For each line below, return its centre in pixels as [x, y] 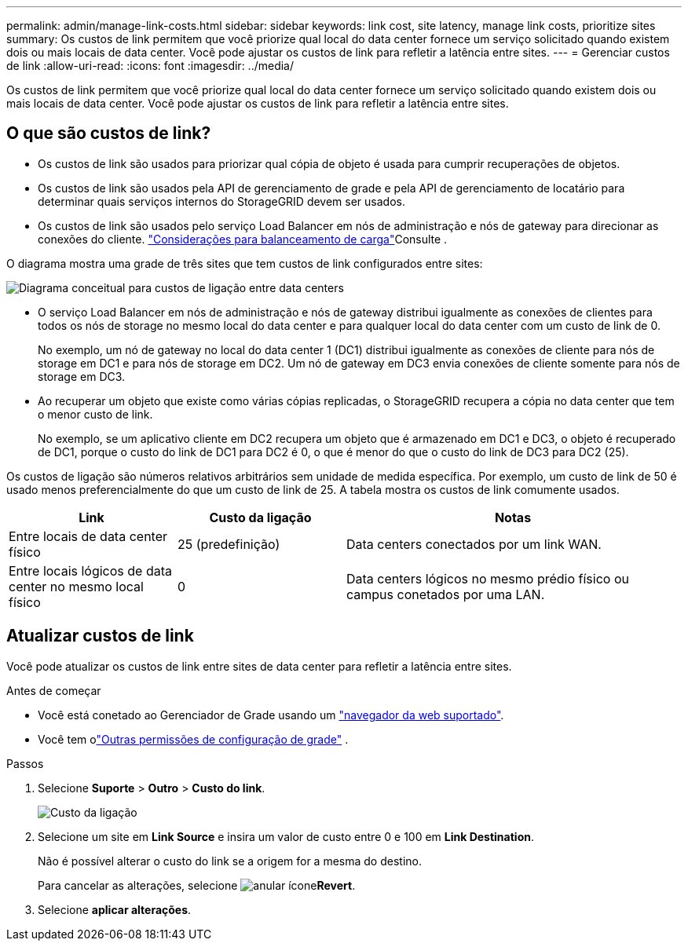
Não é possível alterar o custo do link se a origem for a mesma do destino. [230, 861]
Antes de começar [54, 690]
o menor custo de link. [95, 414]
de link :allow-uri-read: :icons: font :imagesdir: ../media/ [150, 66]
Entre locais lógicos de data [90, 570]
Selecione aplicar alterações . [115, 909]
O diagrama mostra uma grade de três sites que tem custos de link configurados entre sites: [245, 263]
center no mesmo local [76, 586]
